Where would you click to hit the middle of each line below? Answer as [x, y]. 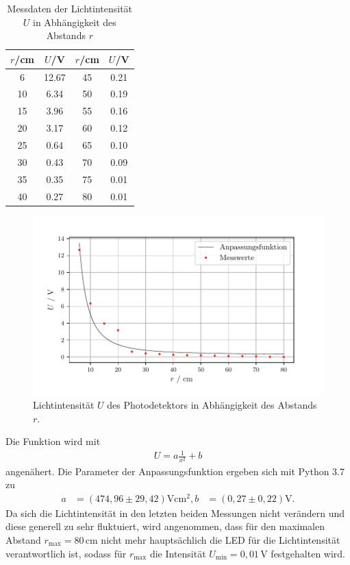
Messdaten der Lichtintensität [70, 8]
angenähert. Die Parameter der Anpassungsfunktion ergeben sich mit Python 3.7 [175, 471]
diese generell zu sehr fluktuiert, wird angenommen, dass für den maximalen [165, 526]
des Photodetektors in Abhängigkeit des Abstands [212, 405]
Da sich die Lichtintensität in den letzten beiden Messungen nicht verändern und [175, 513]
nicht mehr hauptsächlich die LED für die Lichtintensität [221, 539]
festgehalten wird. [308, 553]
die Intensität [178, 553]
